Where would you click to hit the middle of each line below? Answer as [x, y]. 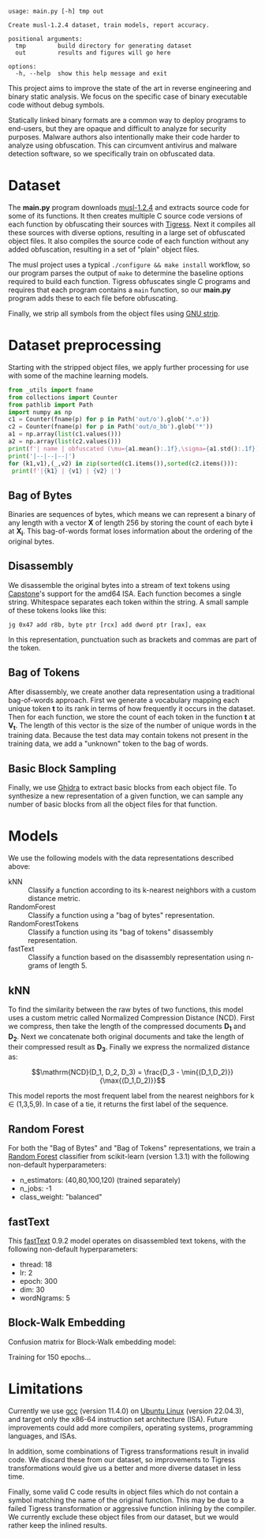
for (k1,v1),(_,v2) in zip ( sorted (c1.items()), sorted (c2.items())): [123, 463]
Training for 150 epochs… [50, 1357]
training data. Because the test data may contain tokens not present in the [128, 735]
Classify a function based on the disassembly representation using [136, 957]
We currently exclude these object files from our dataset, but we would [123, 1517]
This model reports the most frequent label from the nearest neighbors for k [131, 1096]
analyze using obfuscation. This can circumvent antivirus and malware [123, 145]
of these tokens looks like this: [58, 610]
